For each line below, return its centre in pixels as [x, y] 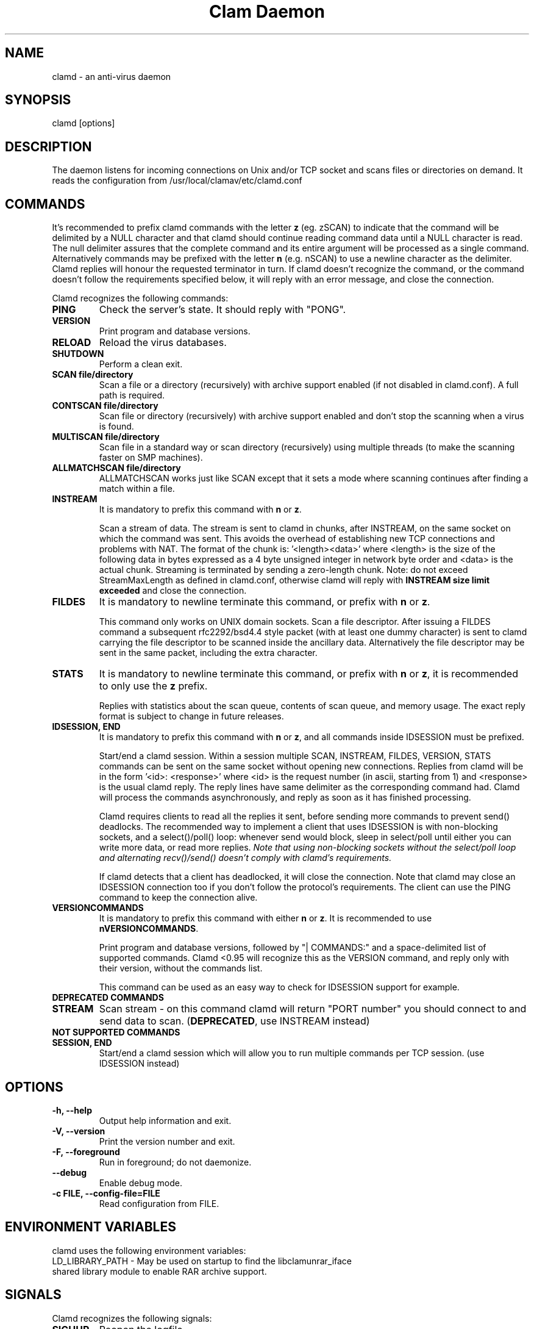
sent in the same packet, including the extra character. [208, 653]
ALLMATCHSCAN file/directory [116, 468]
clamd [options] [84, 123]
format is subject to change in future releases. [191, 716]
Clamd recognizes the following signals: [132, 1318]
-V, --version [79, 1131]
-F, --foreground [86, 1151]
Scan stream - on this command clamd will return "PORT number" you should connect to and [313, 1009]
